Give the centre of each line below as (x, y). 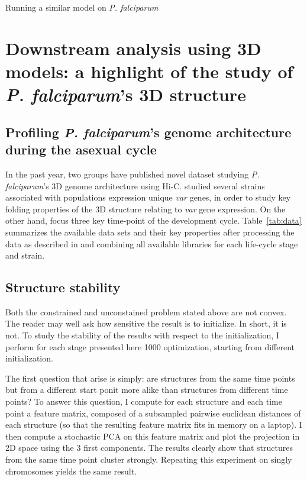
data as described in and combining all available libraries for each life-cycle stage (152, 243)
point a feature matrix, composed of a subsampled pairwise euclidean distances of (153, 413)
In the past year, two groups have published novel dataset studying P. (133, 174)
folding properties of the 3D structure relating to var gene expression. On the (146, 209)
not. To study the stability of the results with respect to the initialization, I (142, 335)
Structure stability (63, 287)
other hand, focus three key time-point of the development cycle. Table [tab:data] (153, 220)
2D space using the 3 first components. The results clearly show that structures (149, 448)
